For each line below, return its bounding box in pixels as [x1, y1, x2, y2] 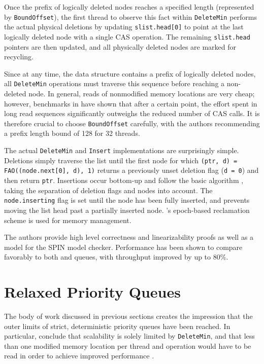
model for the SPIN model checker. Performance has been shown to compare [4, 241, 243, 252]
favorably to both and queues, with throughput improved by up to [4, 251, 211, 262]
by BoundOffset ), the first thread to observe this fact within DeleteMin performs [4, 11, 257, 22]
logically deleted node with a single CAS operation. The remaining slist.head [4, 31, 250, 42]
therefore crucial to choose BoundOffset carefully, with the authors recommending [4, 118, 260, 128]
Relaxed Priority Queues [4, 281, 181, 302]
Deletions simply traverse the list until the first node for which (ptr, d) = [4, 155, 238, 165]
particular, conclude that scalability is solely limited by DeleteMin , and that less [4, 331, 255, 341]
